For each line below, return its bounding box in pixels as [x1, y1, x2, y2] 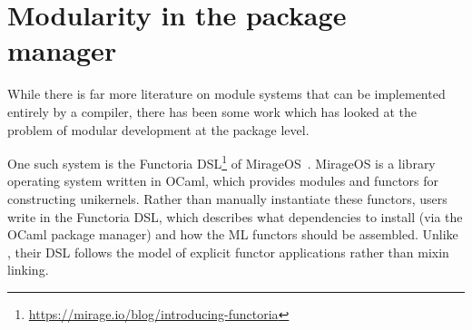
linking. [7, 260, 49, 279]
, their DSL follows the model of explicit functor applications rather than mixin [7, 242, 449, 261]
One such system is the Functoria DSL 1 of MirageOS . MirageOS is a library [7, 151, 436, 172]
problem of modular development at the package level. [7, 120, 310, 139]
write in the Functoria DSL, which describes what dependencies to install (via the [7, 207, 463, 226]
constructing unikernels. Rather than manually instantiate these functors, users [7, 189, 447, 208]
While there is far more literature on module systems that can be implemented [7, 84, 446, 103]
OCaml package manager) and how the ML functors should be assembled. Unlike [7, 225, 458, 244]
